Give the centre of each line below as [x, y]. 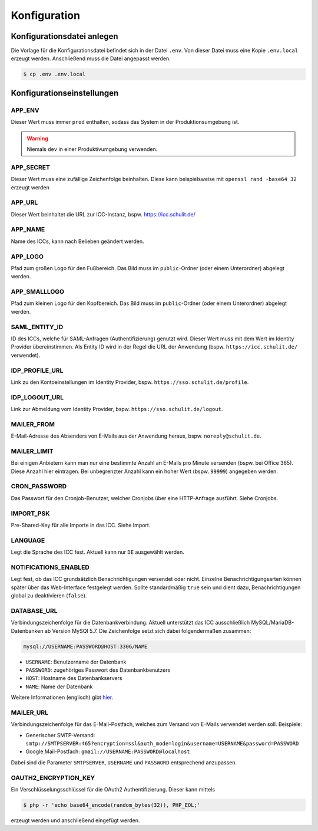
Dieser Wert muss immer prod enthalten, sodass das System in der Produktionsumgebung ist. [125, 122]
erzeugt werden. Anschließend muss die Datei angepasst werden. [91, 58]
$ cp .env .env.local [54, 74]
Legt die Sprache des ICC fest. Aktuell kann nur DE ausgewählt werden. [98, 552]
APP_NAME [28, 229]
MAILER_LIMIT [32, 451]
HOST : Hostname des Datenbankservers [74, 678]
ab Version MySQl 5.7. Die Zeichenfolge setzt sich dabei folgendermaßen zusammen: [148, 630]
